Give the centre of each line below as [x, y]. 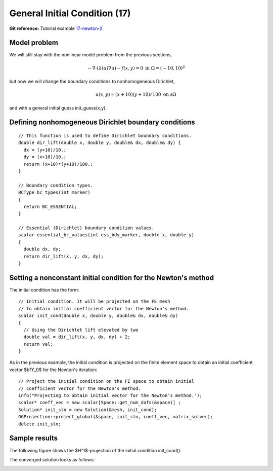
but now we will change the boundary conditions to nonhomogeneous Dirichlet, [92, 82]
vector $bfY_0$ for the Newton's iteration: [53, 370]
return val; [38, 344]
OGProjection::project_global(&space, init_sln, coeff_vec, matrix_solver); [116, 417]
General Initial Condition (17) [70, 13]
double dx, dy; [42, 249]
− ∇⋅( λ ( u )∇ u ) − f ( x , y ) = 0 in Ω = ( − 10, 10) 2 [136, 67]
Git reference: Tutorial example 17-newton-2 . [56, 28]
